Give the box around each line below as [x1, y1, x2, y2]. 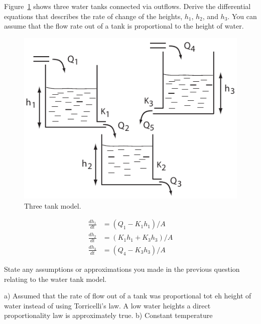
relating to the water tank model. [4, 273, 107, 284]
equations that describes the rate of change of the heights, [4, 11, 183, 21]
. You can [227, 11, 257, 21]
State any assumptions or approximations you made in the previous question [4, 263, 240, 274]
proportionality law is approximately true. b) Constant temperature [4, 310, 213, 320]
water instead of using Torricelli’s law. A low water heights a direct [4, 300, 211, 310]
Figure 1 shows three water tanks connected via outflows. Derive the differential [4, 1, 251, 11]
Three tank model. [24, 200, 81, 211]
